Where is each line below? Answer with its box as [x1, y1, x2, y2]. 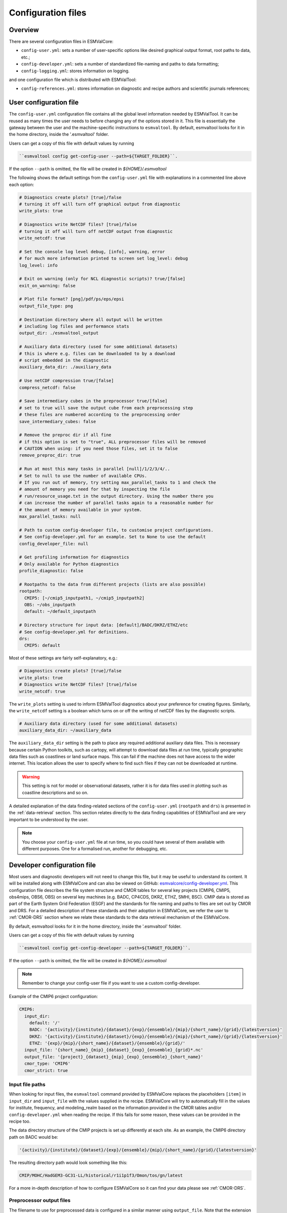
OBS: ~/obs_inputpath [24, 602, 76, 607]
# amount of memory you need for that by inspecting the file [19, 487, 170, 492]
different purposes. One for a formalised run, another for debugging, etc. [22, 846, 168, 852]
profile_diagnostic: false [19, 568, 83, 574]
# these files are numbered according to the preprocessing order [19, 412, 180, 417]
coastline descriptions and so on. [22, 789, 89, 795]
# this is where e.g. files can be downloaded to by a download [19, 351, 175, 356]
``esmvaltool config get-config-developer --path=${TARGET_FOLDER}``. [19, 945, 191, 951]
